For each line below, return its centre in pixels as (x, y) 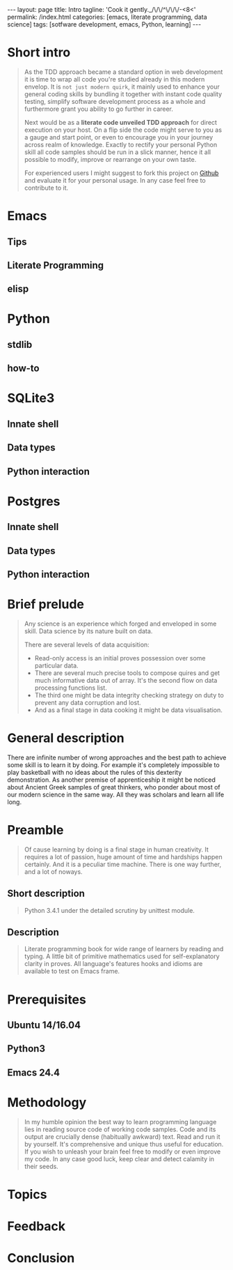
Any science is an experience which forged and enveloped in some (120, 623)
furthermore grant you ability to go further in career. (99, 109)
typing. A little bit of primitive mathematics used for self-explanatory (122, 956)
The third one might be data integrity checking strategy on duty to (129, 695)
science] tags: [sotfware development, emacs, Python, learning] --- (104, 24)
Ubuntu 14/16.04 (44, 1025)
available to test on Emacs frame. (72, 972)
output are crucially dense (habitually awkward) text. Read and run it (122, 1136)
